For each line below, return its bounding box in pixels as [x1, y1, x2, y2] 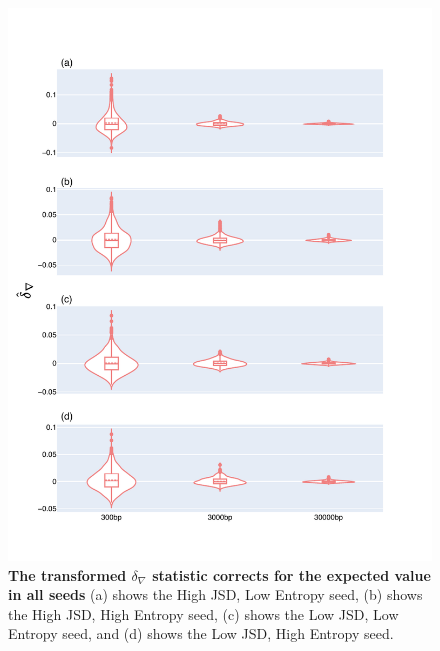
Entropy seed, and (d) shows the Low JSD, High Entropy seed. [8, 623, 394, 644]
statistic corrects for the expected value [152, 564, 431, 585]
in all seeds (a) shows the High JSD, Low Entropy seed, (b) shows [8, 584, 423, 605]
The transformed [8, 564, 127, 585]
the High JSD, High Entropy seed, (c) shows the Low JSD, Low [8, 603, 399, 624]
